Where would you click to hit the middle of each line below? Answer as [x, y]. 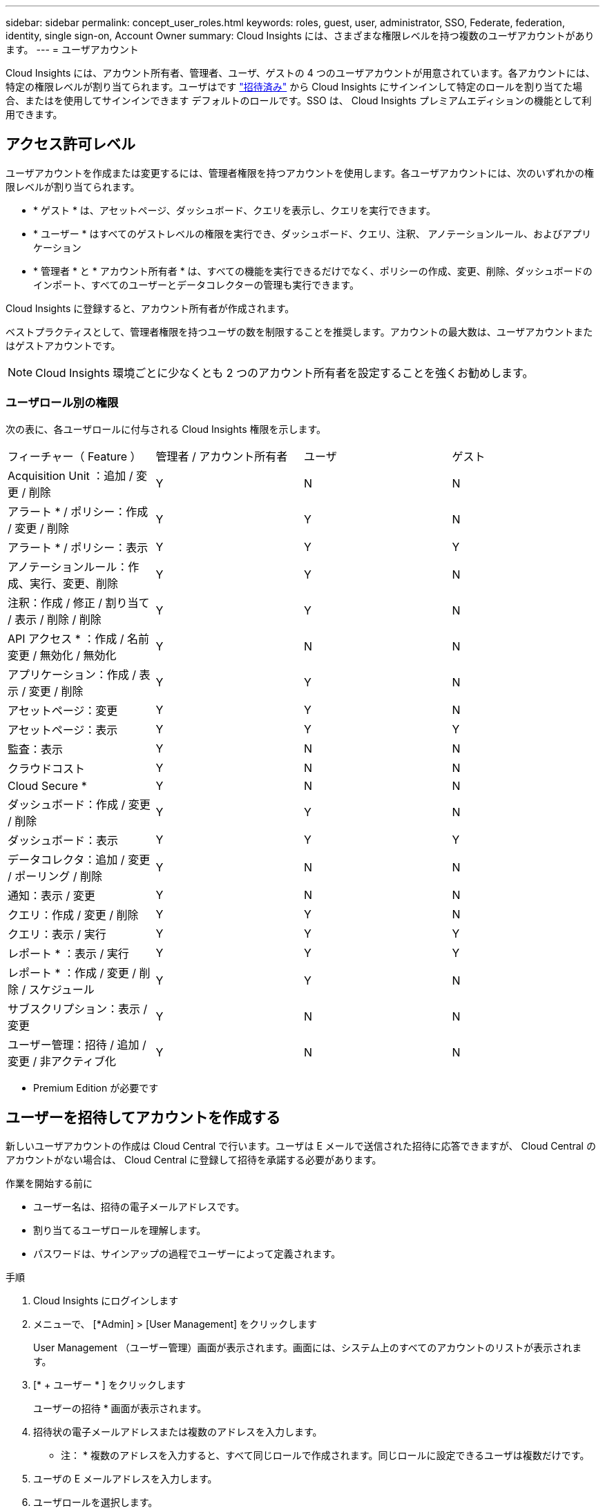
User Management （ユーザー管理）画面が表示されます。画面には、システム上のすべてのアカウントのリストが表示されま [308, 1348]
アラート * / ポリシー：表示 [78, 547]
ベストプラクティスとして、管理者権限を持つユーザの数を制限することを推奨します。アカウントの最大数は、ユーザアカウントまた [299, 331]
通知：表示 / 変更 [51, 895]
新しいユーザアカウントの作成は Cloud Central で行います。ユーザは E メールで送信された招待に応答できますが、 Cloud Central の [301, 1146]
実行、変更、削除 [74, 583]
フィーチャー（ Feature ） [75, 456]
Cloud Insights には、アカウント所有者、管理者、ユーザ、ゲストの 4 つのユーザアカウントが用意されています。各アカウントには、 [300, 73]
